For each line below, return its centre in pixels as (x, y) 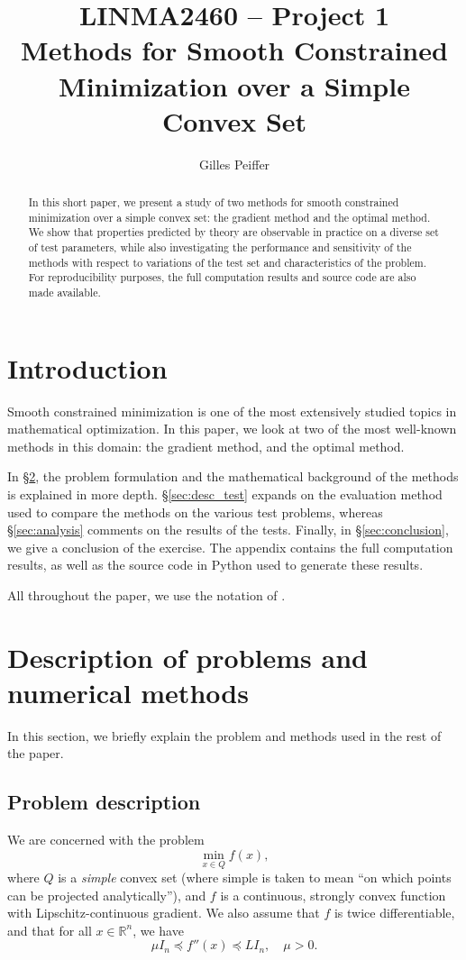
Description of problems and (187, 657)
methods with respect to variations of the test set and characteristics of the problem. (227, 262)
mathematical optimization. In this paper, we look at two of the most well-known (232, 429)
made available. (64, 293)
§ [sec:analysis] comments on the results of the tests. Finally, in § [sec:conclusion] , (228, 530)
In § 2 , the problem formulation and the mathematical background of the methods (233, 476)
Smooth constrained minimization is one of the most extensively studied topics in (232, 411)
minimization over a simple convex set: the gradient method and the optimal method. (229, 217)
